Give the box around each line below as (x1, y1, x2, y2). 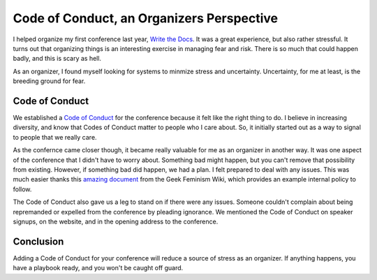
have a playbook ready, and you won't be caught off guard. (13, 264, 184, 272)
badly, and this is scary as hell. (13, 54, 101, 63)
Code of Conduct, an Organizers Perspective (13, 10, 279, 26)
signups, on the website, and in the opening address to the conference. (13, 217, 219, 226)
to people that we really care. (13, 133, 97, 141)
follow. (13, 185, 32, 193)
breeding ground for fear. (13, 77, 86, 85)
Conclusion (13, 235, 64, 247)
